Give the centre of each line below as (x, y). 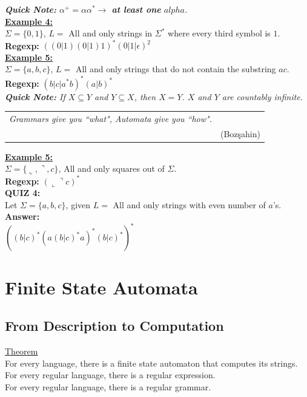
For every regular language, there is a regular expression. (110, 375)
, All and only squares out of (111, 168)
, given (78, 204)
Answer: (22, 216)
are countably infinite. (262, 96)
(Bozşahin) (240, 133)
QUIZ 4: (23, 193)
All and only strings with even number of (189, 204)
